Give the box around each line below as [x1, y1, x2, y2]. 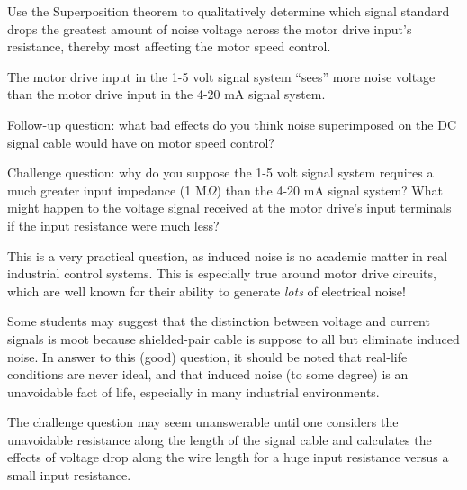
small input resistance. [7, 466, 131, 485]
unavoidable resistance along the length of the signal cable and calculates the [7, 430, 432, 449]
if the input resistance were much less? [7, 215, 220, 234]
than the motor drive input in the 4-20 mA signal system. [7, 85, 326, 104]
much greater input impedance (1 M [7, 180, 207, 199]
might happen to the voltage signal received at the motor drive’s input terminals [7, 198, 452, 217]
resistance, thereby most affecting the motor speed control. [7, 37, 331, 56]
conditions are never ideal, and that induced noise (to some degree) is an [7, 365, 409, 384]
